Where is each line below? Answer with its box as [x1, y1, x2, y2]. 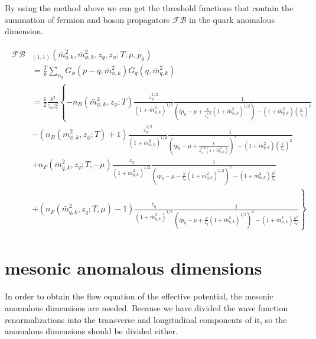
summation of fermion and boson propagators [5, 13, 170, 25]
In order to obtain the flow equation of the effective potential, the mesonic [5, 290, 273, 302]
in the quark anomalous [189, 13, 275, 25]
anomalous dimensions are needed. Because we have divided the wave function [5, 301, 288, 314]
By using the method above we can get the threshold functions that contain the [5, 2, 294, 14]
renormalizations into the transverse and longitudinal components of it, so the [5, 313, 287, 325]
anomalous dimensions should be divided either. [5, 325, 178, 337]
